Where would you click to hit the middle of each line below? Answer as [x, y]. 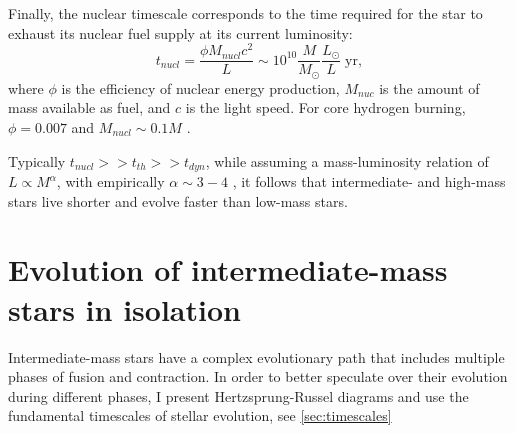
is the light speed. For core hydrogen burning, [325, 107]
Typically [37, 160]
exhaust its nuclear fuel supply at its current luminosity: [180, 32]
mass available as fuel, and [89, 107]
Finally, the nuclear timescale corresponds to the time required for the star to [245, 13]
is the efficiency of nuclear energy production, [200, 87]
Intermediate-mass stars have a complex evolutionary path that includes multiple [256, 356]
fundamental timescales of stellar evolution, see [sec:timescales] [200, 415]
